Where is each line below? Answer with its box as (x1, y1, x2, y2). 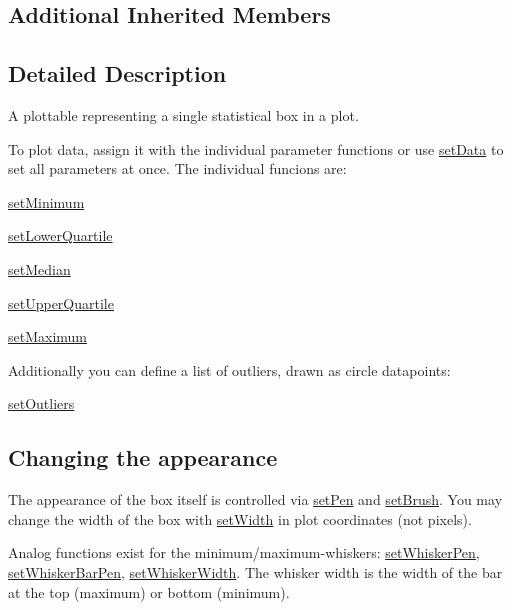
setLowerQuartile (8, 225, 113, 246)
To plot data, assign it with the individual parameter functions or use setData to (8, 138, 504, 159)
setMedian (8, 258, 71, 279)
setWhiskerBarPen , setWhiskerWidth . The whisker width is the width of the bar (8, 561, 503, 582)
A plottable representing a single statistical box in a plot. (8, 104, 359, 125)
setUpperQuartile (8, 292, 114, 313)
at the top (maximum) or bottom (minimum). (8, 581, 290, 602)
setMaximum (8, 326, 88, 347)
